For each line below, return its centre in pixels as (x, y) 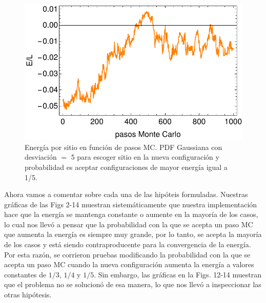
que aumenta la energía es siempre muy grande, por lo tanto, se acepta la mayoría (133, 234)
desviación (41, 157)
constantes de (25, 274)
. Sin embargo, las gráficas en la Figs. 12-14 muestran (178, 274)
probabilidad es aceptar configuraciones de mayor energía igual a (126, 167)
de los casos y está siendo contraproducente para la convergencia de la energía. (128, 244)
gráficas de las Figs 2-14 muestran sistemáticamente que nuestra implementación (131, 204)
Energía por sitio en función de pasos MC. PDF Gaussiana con (124, 147)
